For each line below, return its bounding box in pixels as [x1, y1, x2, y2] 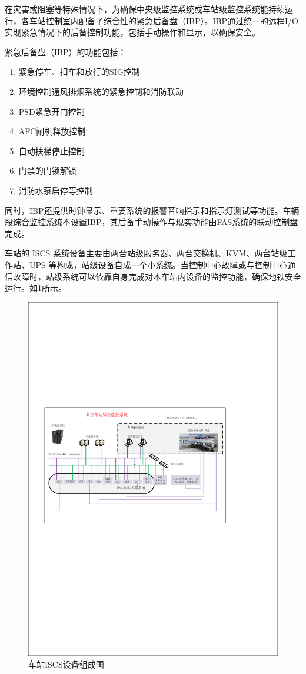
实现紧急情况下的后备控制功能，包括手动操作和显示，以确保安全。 [5, 26, 260, 38]
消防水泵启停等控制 [18, 184, 93, 196]
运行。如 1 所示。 [5, 282, 66, 294]
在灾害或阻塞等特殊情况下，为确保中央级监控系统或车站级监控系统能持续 [5, 3, 285, 15]
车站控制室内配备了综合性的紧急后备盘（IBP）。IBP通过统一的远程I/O [29, 14, 298, 27]
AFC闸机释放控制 [18, 125, 86, 137]
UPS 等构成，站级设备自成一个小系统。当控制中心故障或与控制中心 [29, 258, 288, 270]
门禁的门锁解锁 [18, 164, 76, 177]
